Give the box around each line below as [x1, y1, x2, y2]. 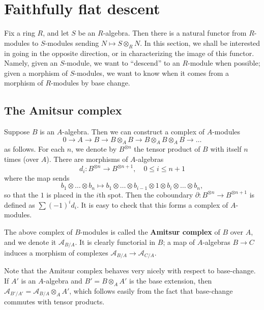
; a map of [163, 236, 195, 247]
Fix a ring [4, 27, 35, 38]
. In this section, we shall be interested [140, 37, 260, 48]
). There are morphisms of [46, 154, 128, 164]
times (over [4, 154, 39, 164]
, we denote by [71, 144, 117, 154]
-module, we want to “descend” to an [64, 58, 180, 68]
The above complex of [4, 226, 73, 237]
